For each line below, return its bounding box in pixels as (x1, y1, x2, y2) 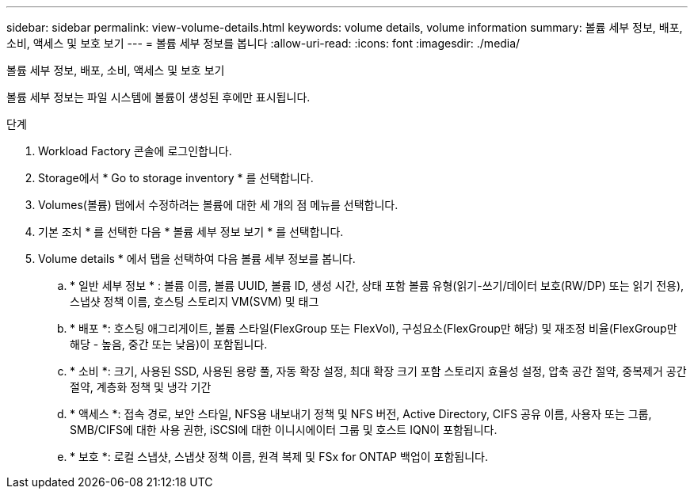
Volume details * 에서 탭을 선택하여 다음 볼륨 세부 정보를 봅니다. (38, 252, 356, 265)
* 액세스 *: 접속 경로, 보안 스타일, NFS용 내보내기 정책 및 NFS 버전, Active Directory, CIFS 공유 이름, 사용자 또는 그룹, (70, 407, 652, 421)
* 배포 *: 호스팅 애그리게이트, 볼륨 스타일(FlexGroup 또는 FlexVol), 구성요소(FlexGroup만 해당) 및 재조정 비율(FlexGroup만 (70, 322, 677, 335)
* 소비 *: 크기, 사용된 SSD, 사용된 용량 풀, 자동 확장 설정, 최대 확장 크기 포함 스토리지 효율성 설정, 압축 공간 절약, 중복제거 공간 (70, 364, 687, 378)
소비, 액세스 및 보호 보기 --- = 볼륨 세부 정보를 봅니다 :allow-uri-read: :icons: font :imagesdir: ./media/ (6, 36, 520, 50)
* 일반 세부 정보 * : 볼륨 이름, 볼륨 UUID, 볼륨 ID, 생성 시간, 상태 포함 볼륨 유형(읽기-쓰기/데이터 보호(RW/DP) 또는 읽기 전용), (70, 279, 684, 292)
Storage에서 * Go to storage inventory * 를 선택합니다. (38, 171, 314, 185)
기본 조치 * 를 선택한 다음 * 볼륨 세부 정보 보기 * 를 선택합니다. (38, 225, 344, 238)
